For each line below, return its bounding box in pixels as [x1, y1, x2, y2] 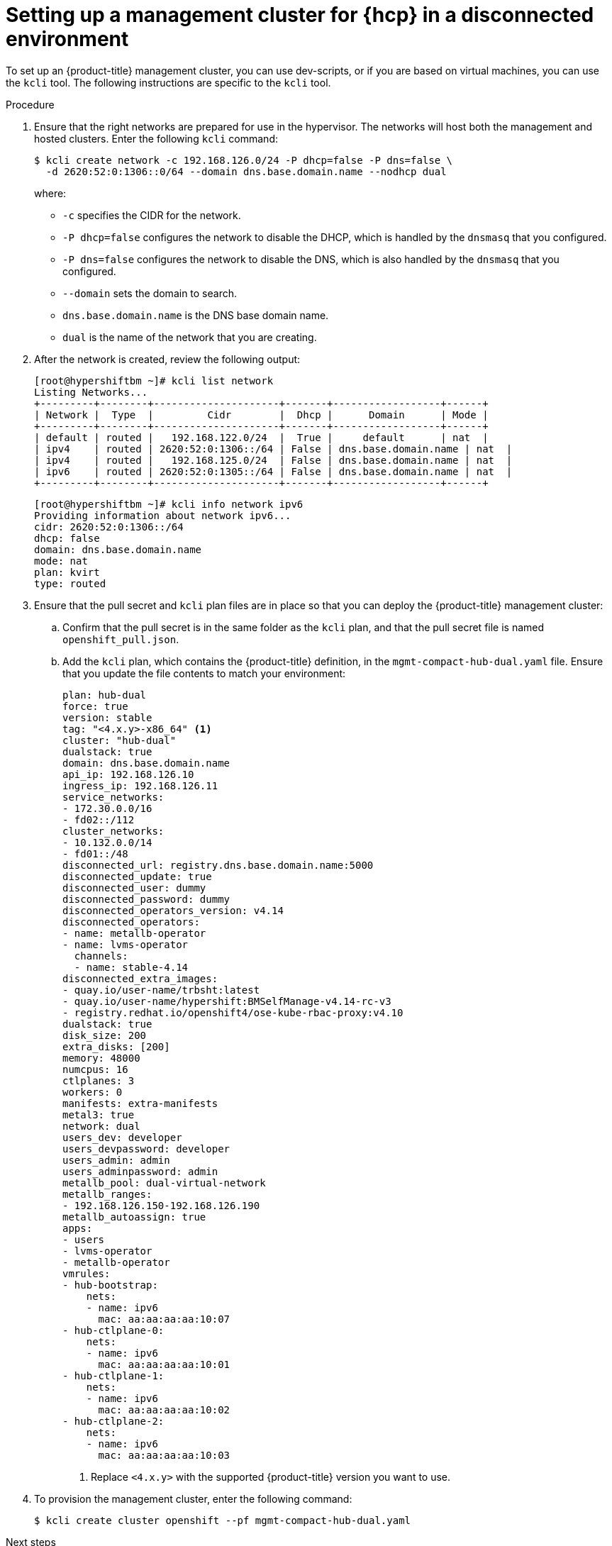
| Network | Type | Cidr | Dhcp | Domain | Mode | [34, 408, 489, 421]
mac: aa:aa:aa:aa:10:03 [98, 1449, 230, 1461]
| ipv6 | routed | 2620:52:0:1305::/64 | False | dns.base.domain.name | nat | [34, 465, 513, 477]
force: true [62, 700, 128, 712]
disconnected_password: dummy [62, 893, 230, 905]
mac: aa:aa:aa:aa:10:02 [98, 1403, 230, 1416]
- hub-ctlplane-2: [62, 1415, 165, 1427]
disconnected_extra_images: [62, 972, 218, 984]
